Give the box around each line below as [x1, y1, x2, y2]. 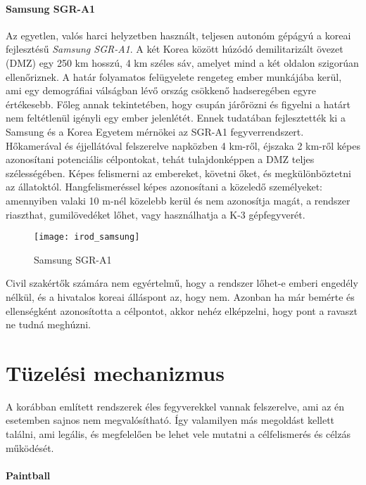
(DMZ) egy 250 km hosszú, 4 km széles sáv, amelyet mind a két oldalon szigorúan [6, 55, 359, 70]
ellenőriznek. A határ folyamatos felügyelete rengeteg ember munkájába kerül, [6, 69, 342, 84]
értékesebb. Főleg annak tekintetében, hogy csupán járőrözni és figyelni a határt [6, 96, 351, 111]
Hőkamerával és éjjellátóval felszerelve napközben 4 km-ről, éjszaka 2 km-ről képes [6, 138, 360, 153]
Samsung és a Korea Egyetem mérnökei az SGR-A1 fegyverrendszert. [6, 124, 304, 138]
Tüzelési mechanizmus [6, 358, 225, 387]
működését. [6, 440, 54, 455]
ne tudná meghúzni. [6, 317, 91, 332]
